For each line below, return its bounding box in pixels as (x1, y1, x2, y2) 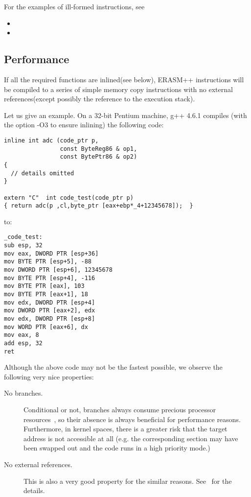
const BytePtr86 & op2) (60, 153, 137, 161)
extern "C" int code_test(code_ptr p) (4, 194, 134, 201)
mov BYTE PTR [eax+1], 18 (4, 291, 88, 298)
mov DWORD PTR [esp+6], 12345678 (4, 266, 113, 274)
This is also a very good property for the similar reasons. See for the (23, 475, 232, 486)
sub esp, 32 (4, 242, 43, 249)
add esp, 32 (4, 339, 43, 347)
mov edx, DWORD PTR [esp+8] (4, 315, 95, 323)
